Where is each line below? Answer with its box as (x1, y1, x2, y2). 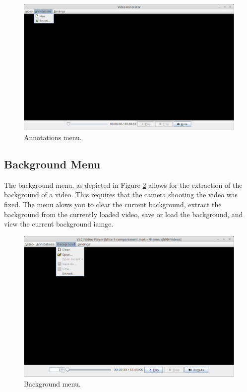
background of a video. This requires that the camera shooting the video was (4, 189, 238, 200)
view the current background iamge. (4, 219, 114, 229)
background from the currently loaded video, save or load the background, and (4, 209, 243, 219)
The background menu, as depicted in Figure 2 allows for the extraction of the (4, 179, 243, 190)
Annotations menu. (24, 132, 82, 142)
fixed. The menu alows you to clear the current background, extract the (4, 199, 222, 209)
